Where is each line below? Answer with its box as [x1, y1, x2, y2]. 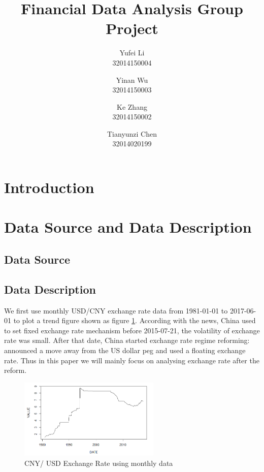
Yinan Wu [116, 74, 148, 85]
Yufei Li [119, 47, 145, 58]
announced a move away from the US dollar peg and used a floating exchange [4, 344, 246, 355]
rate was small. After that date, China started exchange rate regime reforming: [4, 335, 250, 345]
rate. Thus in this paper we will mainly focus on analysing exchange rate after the [4, 355, 259, 365]
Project [106, 18, 158, 39]
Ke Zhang [117, 101, 147, 112]
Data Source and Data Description [4, 216, 252, 237]
